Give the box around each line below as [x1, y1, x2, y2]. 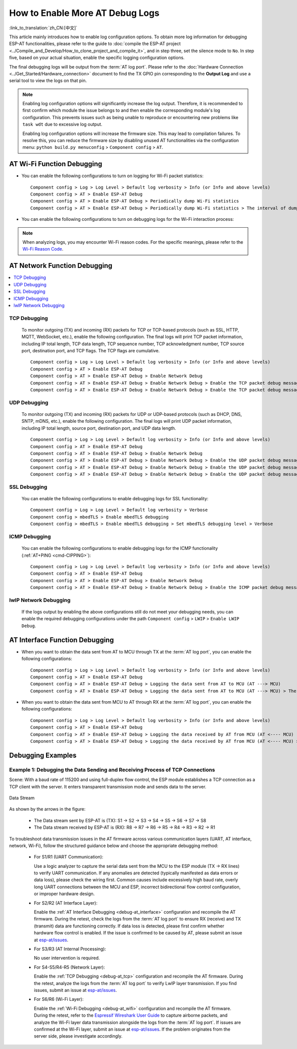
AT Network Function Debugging [9, 262, 112, 270]
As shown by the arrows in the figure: [9, 806, 86, 812]
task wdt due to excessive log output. [22, 122, 102, 128]
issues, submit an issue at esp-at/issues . [34, 987, 117, 993]
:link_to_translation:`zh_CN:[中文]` [9, 25, 78, 31]
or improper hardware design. [34, 891, 95, 897]
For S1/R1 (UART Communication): [34, 854, 103, 860]
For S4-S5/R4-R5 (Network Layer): [34, 964, 105, 970]
